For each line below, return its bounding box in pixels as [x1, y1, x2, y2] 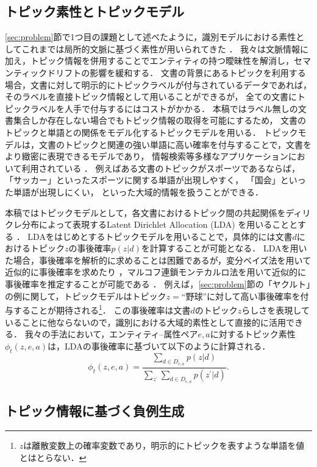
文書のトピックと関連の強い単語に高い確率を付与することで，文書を [38, 138, 312, 150]
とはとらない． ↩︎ [19, 451, 87, 463]
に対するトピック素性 [210, 328, 296, 340]
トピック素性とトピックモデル [5, 2, 184, 21]
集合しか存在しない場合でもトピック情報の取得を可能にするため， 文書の [13, 114, 307, 127]
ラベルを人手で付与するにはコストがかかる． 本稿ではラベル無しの [30, 102, 298, 114]
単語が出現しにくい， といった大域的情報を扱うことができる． [13, 185, 264, 198]
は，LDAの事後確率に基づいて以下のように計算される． [48, 339, 271, 352]
